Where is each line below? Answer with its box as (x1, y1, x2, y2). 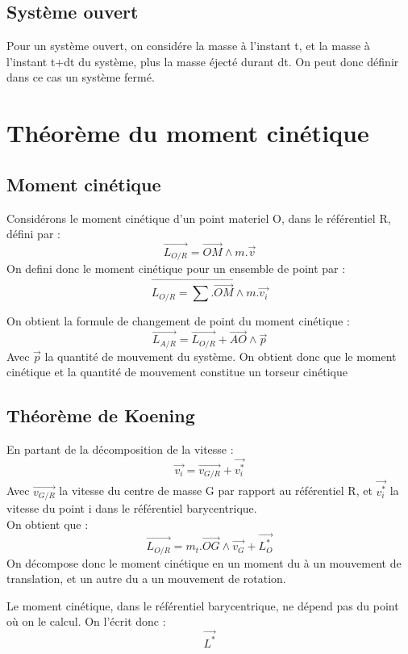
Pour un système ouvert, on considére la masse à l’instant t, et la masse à (6, 37, 370, 54)
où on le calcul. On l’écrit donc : (6, 613, 166, 630)
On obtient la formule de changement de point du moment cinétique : (6, 312, 350, 329)
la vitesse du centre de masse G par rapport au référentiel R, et (59, 482, 373, 499)
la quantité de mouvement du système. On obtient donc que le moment (44, 347, 397, 364)
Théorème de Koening (6, 403, 195, 428)
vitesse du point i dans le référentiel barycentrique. (6, 500, 257, 517)
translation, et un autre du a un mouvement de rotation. (6, 570, 286, 587)
